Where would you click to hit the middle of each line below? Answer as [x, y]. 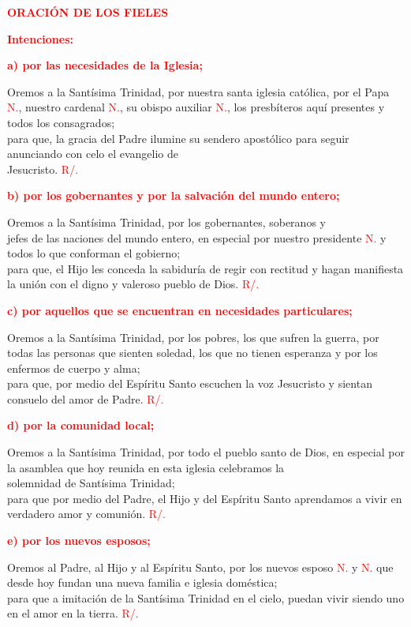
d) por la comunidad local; [81, 425]
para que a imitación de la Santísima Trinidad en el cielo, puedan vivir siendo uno [206, 597]
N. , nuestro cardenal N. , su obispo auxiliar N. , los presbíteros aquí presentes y [196, 107]
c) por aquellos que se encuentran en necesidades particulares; [180, 310]
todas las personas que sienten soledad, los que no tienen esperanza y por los [192, 353]
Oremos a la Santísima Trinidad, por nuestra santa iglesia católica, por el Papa [198, 91]
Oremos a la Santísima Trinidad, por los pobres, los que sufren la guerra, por [193, 337]
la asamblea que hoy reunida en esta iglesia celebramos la [146, 467]
